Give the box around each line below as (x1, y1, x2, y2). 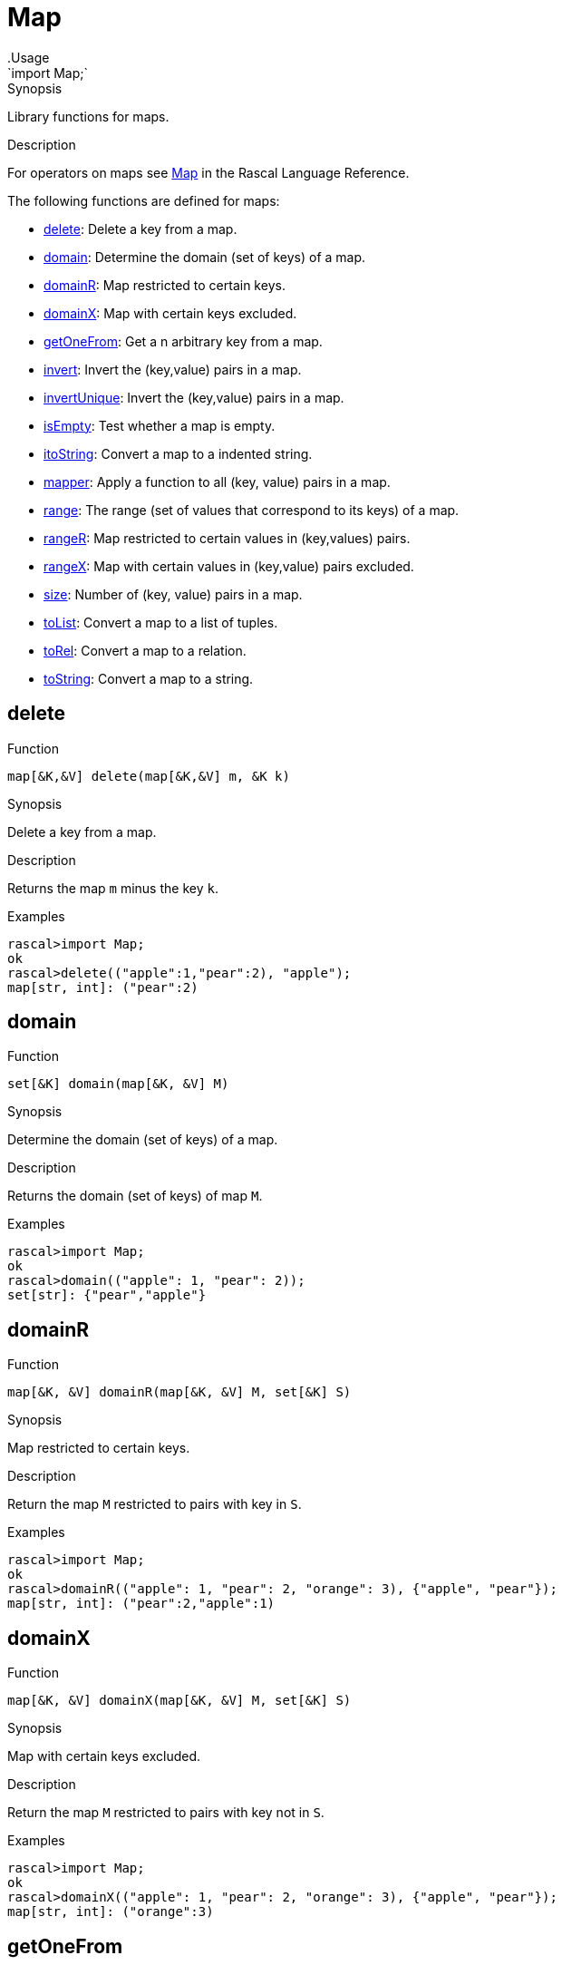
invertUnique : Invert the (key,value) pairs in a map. (44, 389, 344, 405)
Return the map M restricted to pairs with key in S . (7, 1496, 302, 1513)
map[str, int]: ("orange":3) (7, 1904, 214, 1920)
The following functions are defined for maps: (7, 192, 280, 209)
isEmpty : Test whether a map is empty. (44, 417, 276, 433)
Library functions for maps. (7, 108, 170, 124)
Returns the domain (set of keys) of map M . (7, 1188, 263, 1204)
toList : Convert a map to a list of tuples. (44, 614, 278, 630)
